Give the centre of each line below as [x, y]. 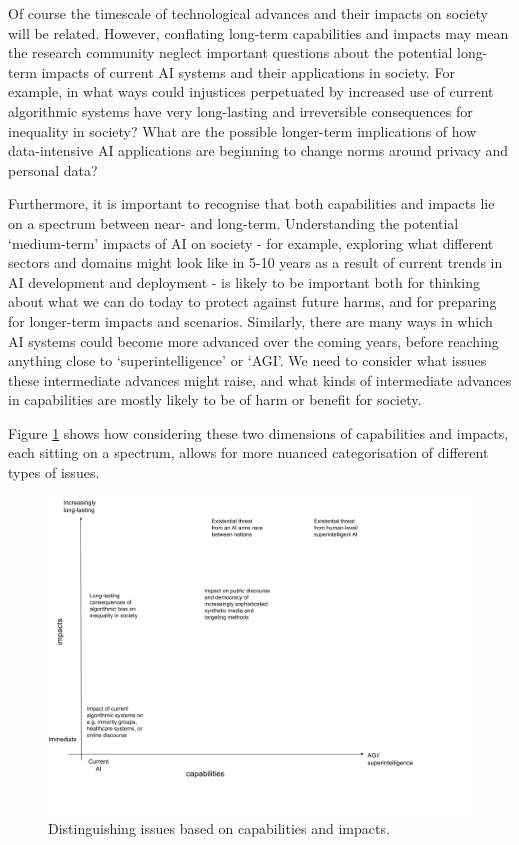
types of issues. [54, 472]
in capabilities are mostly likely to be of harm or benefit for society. [215, 399]
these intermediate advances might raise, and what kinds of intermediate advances [260, 379]
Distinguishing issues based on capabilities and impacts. [219, 828]
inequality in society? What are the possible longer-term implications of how [242, 130]
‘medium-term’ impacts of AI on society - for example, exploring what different [251, 242]
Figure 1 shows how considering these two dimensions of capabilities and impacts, [258, 432]
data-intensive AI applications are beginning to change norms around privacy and [258, 150]
